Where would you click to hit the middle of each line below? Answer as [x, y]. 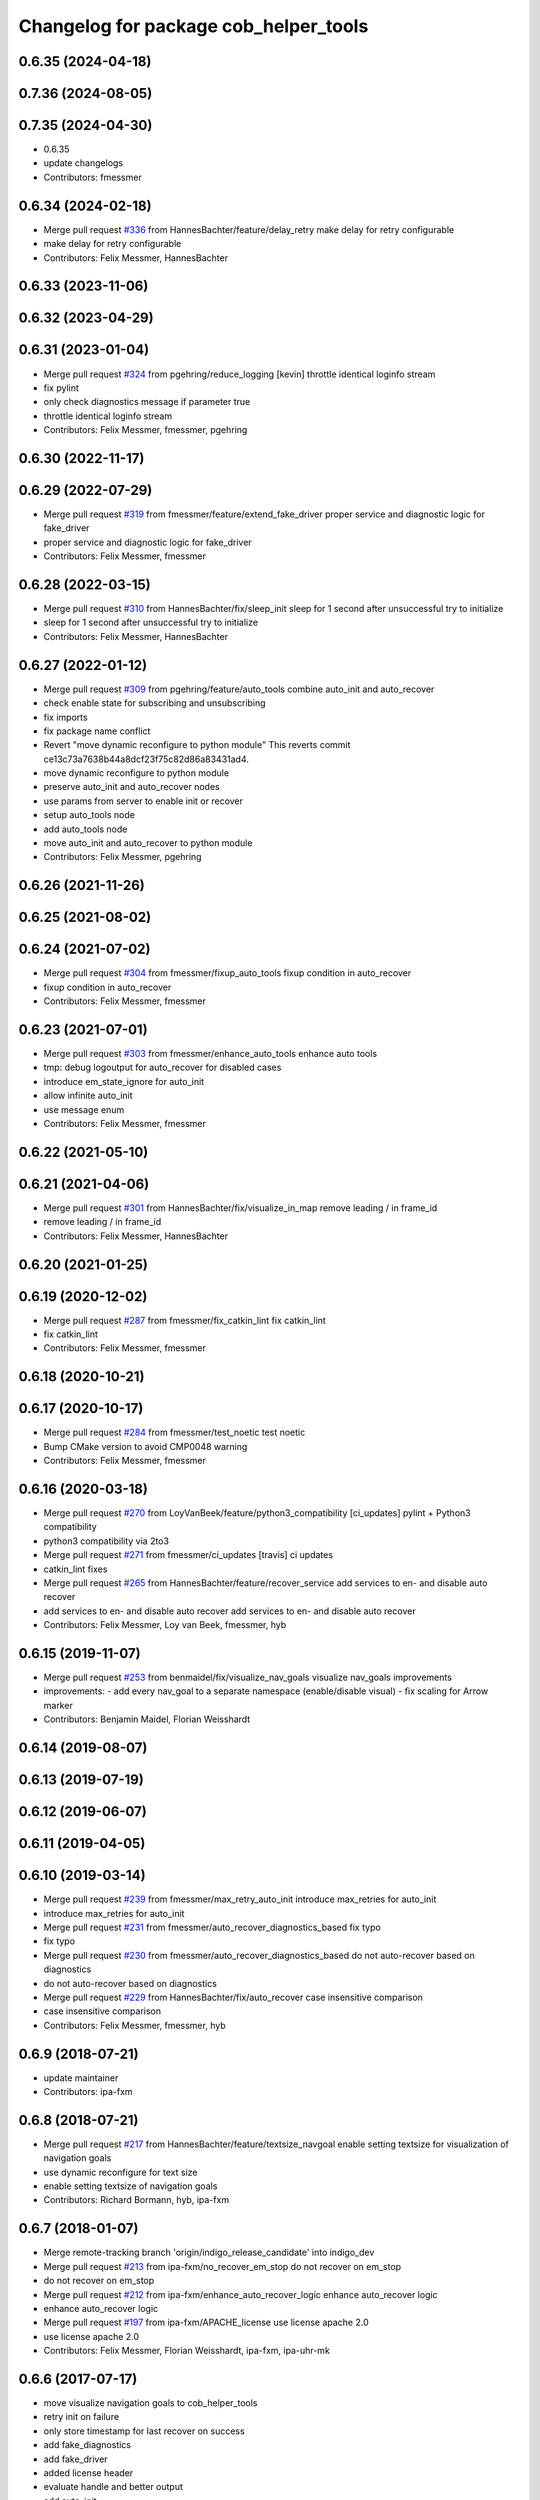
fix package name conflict [97, 731]
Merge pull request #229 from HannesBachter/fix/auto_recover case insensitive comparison [233, 1997]
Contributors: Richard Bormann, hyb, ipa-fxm [136, 2200]
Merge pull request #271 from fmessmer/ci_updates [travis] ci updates [188, 1555]
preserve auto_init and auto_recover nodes [131, 787]
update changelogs [83, 163]
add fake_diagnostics [87, 2445]
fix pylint [61, 387]
